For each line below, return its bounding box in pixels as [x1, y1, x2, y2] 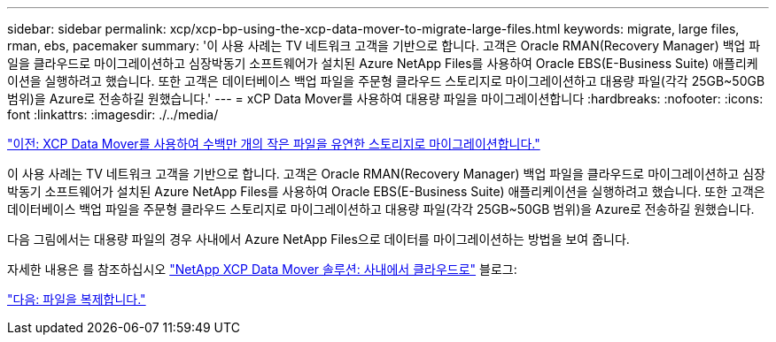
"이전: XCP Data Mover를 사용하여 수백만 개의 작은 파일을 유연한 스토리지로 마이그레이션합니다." [7, 136, 540, 151]
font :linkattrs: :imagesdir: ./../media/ [7, 107, 219, 122]
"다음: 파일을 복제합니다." [7, 292, 146, 307]
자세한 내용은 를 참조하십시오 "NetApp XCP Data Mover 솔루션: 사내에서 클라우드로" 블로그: [7, 262, 517, 277]
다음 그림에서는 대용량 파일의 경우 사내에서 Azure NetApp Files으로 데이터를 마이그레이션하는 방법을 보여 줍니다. [7, 232, 630, 247]
